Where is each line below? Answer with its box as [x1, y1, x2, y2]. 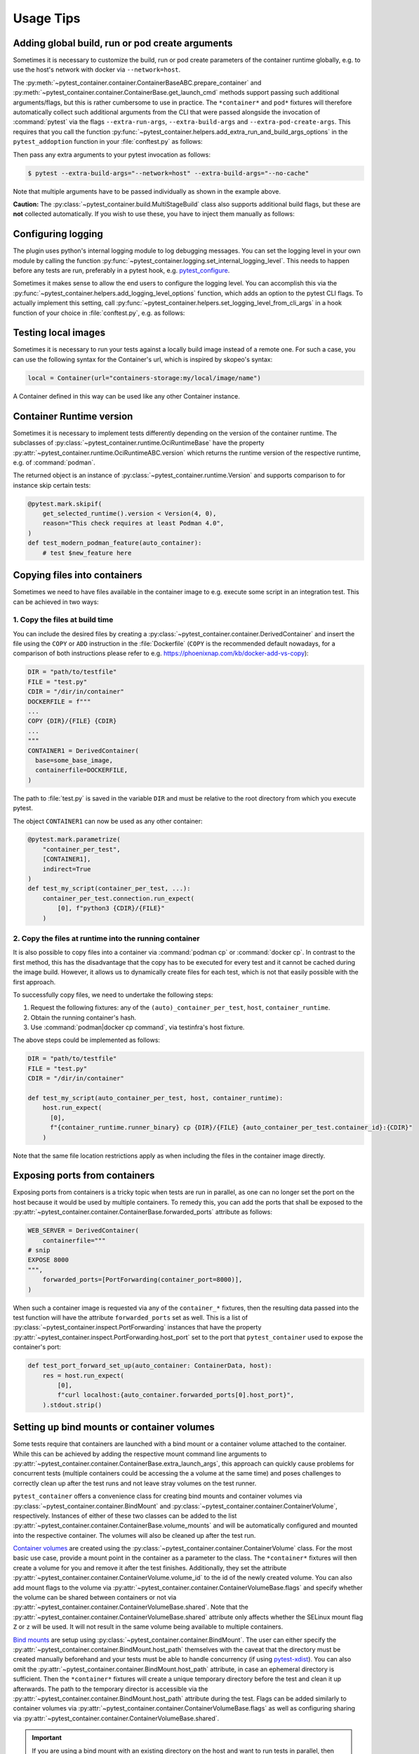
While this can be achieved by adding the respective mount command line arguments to [13, 1450, 267, 1458]
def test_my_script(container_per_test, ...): [27, 885, 191, 892]
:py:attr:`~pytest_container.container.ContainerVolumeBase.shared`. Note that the [13, 1603, 248, 1612]
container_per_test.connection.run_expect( [42, 895, 194, 902]
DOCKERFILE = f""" [27, 697, 91, 705]
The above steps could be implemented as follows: [13, 1036, 161, 1045]
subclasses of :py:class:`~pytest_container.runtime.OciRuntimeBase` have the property [13, 438, 265, 447]
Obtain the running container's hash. [30, 1013, 137, 1022]
